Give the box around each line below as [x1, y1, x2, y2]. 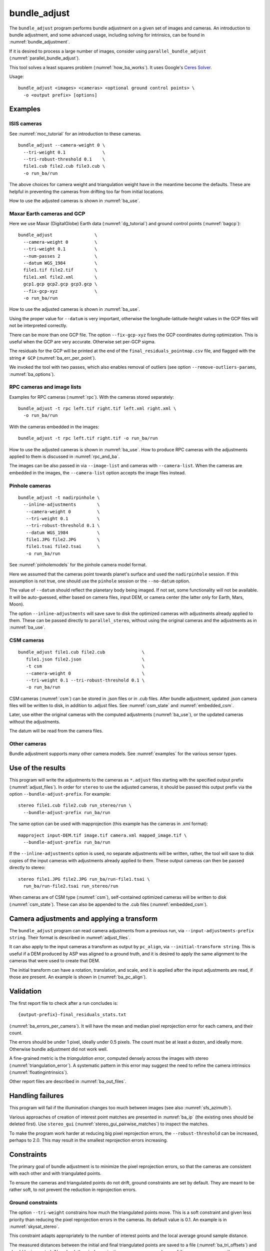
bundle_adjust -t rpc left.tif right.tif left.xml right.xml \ [18, 406, 176, 411]
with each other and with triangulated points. [9, 1170, 102, 1176]
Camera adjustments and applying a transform [9, 914, 157, 923]
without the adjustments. [9, 719, 60, 725]
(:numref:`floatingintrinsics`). [9, 1069, 68, 1075]
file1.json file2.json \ [25, 656, 145, 662]
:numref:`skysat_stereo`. [9, 1223, 59, 1229]
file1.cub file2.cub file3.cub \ [23, 163, 105, 169]
